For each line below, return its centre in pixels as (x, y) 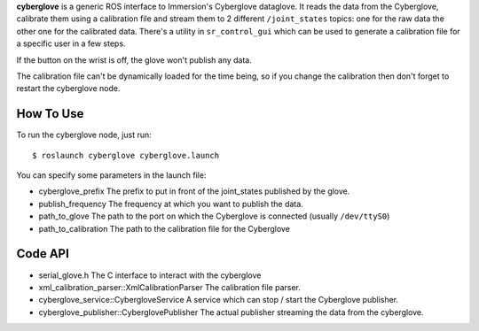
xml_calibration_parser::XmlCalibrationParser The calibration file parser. (169, 287)
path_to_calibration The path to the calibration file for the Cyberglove (164, 228)
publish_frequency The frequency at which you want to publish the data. (171, 204)
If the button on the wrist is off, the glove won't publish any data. (134, 60)
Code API (43, 254)
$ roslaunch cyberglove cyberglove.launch (126, 155)
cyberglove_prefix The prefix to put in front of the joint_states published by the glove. (194, 191)
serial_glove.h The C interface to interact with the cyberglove (150, 275)
